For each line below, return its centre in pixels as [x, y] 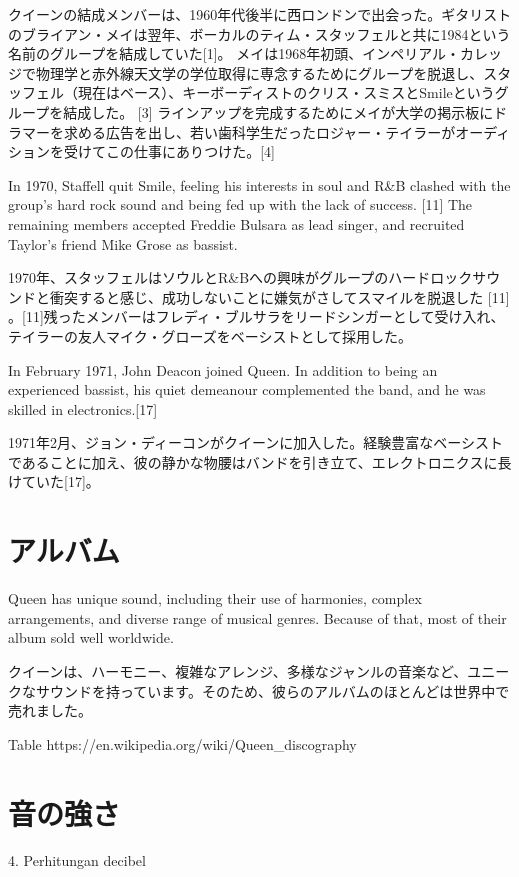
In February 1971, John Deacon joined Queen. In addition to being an [223, 369]
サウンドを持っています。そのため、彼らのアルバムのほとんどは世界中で [272, 690]
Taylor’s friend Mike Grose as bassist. [123, 243]
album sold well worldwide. [91, 637]
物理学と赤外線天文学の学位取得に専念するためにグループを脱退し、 [259, 72]
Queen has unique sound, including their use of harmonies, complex [215, 598]
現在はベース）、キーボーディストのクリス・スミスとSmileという [286, 92]
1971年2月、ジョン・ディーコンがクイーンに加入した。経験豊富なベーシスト [256, 442]
